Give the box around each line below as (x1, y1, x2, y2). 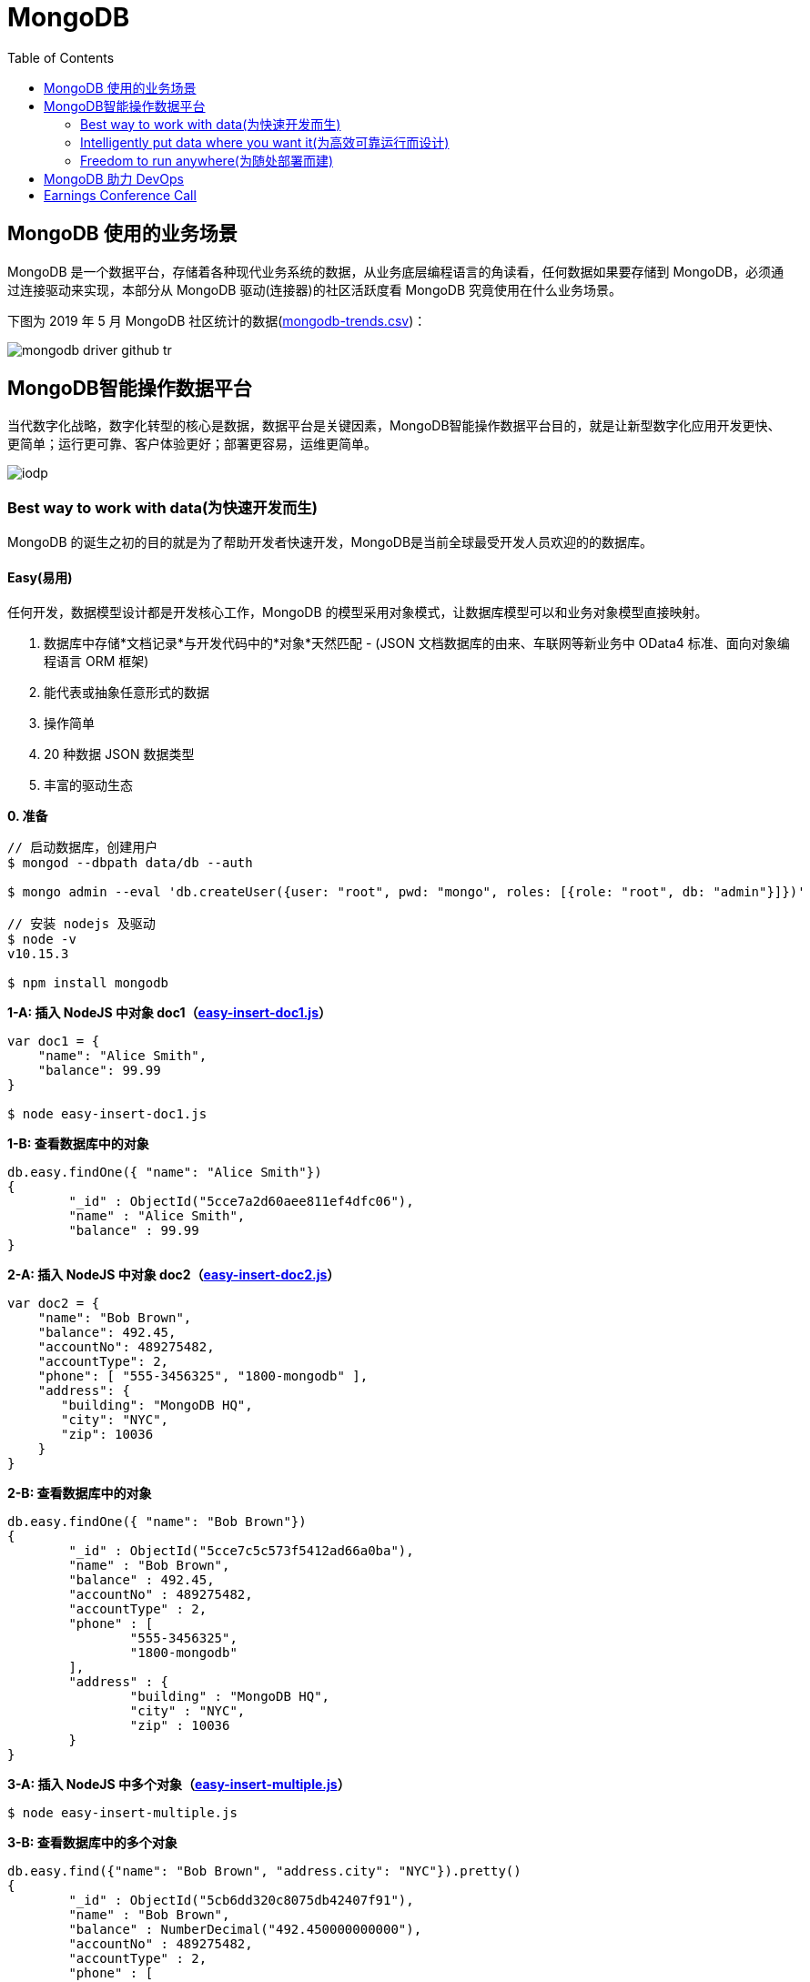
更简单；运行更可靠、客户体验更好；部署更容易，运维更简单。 (7, 436, 377, 452)
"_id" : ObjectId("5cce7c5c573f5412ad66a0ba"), (68, 1543, 414, 1559)
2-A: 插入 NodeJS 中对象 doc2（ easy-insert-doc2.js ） (7, 1267, 340, 1283)
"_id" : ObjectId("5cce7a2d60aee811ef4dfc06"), (68, 1194, 414, 1209)
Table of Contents (7, 49, 115, 66)
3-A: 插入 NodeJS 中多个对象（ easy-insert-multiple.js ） (7, 1776, 350, 1793)
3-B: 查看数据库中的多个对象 (7, 1835, 177, 1851)
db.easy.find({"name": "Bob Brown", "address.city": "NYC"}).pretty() (7, 1864, 521, 1879)
